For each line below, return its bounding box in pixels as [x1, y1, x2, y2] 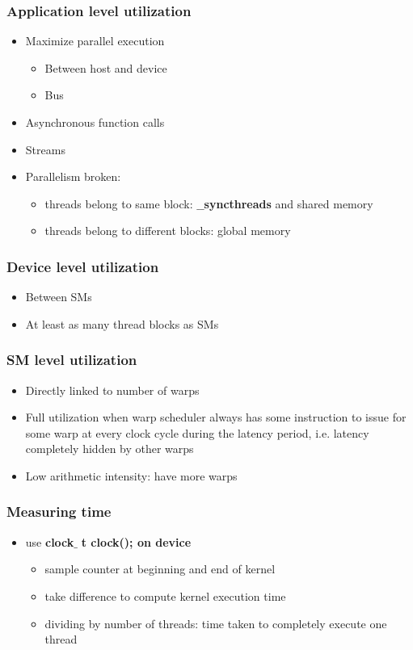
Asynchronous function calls [25, 114, 165, 130]
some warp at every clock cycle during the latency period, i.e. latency [25, 424, 369, 441]
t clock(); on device [81, 533, 192, 550]
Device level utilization [6, 256, 159, 276]
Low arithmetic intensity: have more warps [25, 467, 238, 484]
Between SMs [25, 288, 92, 305]
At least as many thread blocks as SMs [25, 315, 219, 332]
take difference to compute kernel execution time [44, 587, 286, 604]
